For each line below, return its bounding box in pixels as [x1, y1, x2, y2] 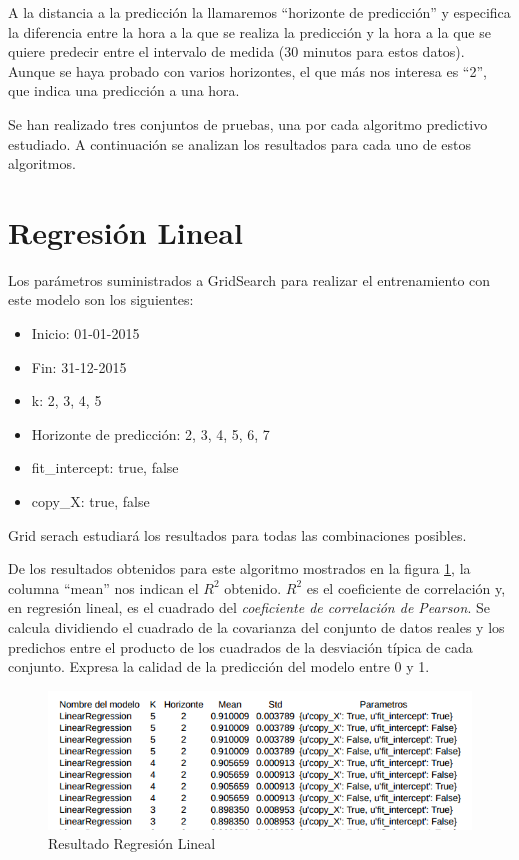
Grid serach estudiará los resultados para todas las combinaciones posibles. [8, 524, 467, 545]
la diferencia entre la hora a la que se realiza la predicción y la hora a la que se [8, 21, 491, 42]
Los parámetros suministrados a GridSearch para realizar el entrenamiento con [8, 269, 491, 290]
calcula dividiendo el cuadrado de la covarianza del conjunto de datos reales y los [8, 617, 505, 637]
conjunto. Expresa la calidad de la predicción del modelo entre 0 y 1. [8, 656, 430, 677]
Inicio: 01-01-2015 [31, 323, 140, 344]
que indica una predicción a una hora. [8, 80, 240, 101]
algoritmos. [8, 153, 76, 174]
